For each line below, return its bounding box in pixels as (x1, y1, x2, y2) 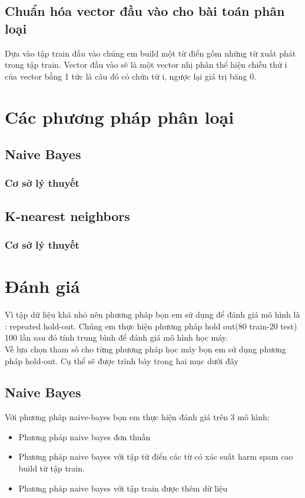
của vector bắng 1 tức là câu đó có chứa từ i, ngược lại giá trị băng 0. (5, 70, 257, 82)
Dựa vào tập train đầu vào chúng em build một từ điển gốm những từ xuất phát (5, 47, 296, 59)
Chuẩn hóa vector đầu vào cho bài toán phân (5, 2, 285, 20)
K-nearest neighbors (5, 206, 130, 225)
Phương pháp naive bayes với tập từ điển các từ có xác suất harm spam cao (18, 450, 293, 463)
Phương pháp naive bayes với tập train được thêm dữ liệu (18, 481, 228, 494)
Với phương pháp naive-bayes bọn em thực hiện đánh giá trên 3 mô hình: (5, 411, 270, 423)
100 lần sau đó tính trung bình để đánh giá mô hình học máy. (5, 331, 228, 344)
